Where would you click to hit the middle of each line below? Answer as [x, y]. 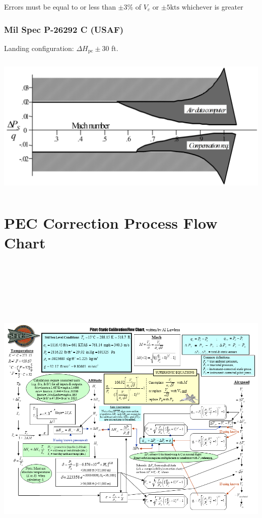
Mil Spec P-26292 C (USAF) [64, 29]
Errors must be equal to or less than [60, 7]
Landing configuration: [39, 48]
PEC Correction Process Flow [111, 223]
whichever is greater [212, 7]
